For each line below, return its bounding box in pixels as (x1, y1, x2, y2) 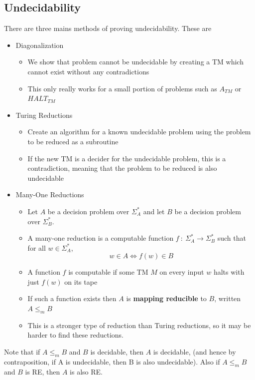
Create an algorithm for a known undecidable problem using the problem (27, 126, 251, 137)
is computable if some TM (68, 267, 148, 277)
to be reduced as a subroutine (27, 136, 119, 146)
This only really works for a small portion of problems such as (27, 83, 217, 93)
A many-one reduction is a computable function (27, 233, 174, 243)
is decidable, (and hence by (153, 347, 236, 357)
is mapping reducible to (126, 293, 207, 304)
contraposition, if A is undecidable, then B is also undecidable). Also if (4, 356, 220, 367)
